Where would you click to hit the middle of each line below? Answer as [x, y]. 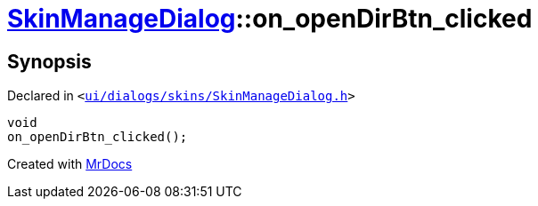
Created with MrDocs [70, 164]
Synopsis [49, 61]
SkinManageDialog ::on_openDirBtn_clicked [270, 19]
